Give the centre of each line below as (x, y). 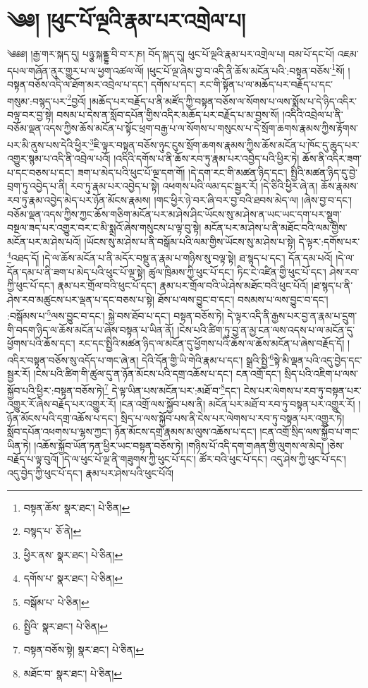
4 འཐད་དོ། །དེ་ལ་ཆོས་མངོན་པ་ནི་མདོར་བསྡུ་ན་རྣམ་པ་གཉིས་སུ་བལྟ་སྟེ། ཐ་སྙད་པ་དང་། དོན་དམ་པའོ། (170, 257)
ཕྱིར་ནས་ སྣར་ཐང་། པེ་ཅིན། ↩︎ (73, 554)
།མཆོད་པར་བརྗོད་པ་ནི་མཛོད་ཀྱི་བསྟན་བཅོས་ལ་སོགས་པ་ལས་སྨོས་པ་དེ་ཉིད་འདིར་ (223, 101)
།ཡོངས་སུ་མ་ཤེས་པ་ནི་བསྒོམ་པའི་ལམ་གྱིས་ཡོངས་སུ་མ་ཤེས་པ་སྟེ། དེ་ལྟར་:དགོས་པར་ (222, 241)
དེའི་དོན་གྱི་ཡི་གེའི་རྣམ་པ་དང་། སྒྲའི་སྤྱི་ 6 (208, 358)
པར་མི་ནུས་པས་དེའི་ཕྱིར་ (48, 144)
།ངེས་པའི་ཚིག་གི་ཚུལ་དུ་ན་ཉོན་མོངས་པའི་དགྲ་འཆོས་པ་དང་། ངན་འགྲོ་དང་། (157, 374)
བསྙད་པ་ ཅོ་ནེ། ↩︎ (53, 531)
